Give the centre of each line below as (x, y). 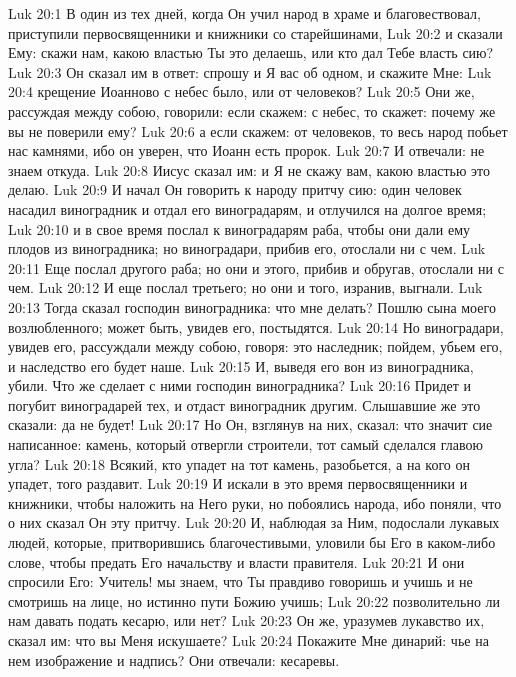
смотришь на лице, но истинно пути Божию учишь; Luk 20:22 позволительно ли (254, 600)
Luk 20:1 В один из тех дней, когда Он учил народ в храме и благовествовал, (244, 13)
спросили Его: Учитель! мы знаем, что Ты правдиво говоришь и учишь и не (240, 581)
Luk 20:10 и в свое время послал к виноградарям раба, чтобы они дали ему (239, 228)
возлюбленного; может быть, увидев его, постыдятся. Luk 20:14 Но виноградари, (256, 326)
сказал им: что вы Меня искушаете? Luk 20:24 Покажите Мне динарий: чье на (248, 640)
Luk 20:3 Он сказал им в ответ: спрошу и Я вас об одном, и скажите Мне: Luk (250, 71)
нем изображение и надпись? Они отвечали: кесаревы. (174, 659)
